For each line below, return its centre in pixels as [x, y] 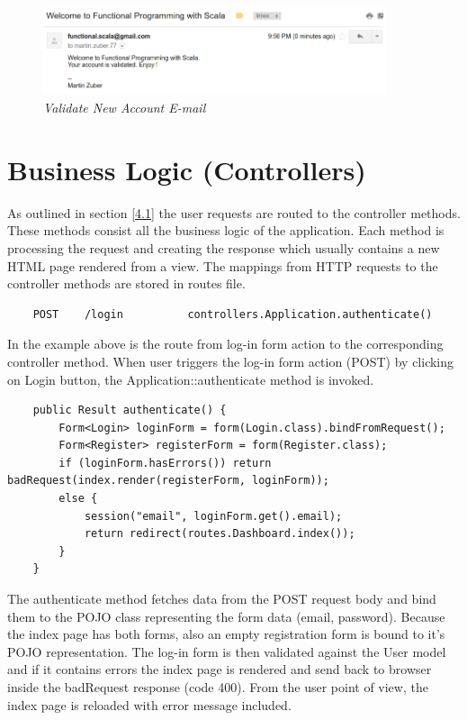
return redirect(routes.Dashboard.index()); [220, 534]
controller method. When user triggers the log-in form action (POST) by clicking [231, 361]
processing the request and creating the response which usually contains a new [224, 247]
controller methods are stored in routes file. [126, 283]
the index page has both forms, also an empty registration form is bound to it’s [226, 634]
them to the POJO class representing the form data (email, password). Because [226, 616]
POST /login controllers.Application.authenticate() [233, 314]
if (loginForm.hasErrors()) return [165, 463]
